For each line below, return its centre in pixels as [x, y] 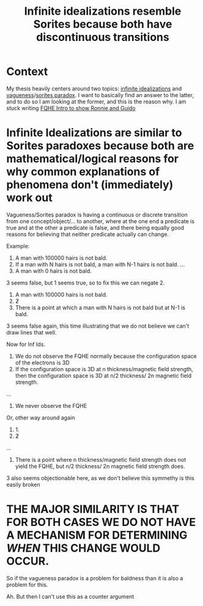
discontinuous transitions [103, 37]
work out [30, 198]
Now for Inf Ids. [26, 344]
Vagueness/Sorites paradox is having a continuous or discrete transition [97, 215]
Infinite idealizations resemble [103, 11]
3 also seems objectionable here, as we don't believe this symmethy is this [100, 478]
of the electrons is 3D [42, 363]
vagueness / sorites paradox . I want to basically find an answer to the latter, [100, 95]
